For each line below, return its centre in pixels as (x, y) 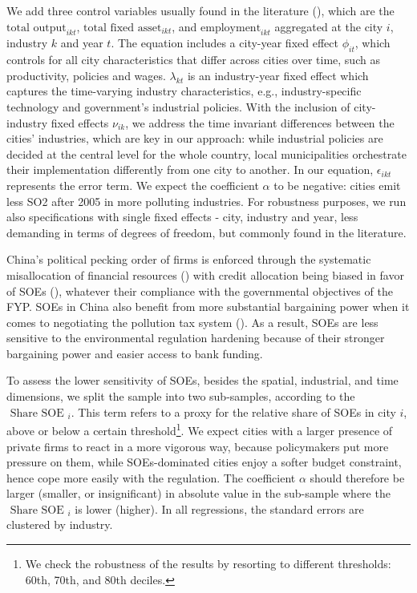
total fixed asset (123, 28)
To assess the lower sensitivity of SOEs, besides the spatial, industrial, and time (202, 380)
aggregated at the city (329, 26)
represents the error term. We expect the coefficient (133, 185)
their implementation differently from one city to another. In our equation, (190, 169)
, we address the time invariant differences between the (260, 122)
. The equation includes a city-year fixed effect (225, 43)
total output (36, 28)
